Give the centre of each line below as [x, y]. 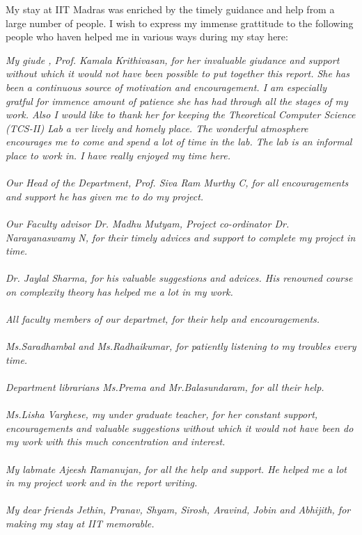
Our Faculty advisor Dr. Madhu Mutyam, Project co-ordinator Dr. [148, 223]
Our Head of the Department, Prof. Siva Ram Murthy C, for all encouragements [177, 183]
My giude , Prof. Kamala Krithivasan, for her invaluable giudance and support [173, 59]
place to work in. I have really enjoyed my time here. [118, 155]
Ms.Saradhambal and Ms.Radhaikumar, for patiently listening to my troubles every [181, 346]
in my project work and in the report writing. [102, 482]
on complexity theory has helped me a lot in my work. [119, 291]
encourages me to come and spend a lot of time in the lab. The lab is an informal [179, 142]
